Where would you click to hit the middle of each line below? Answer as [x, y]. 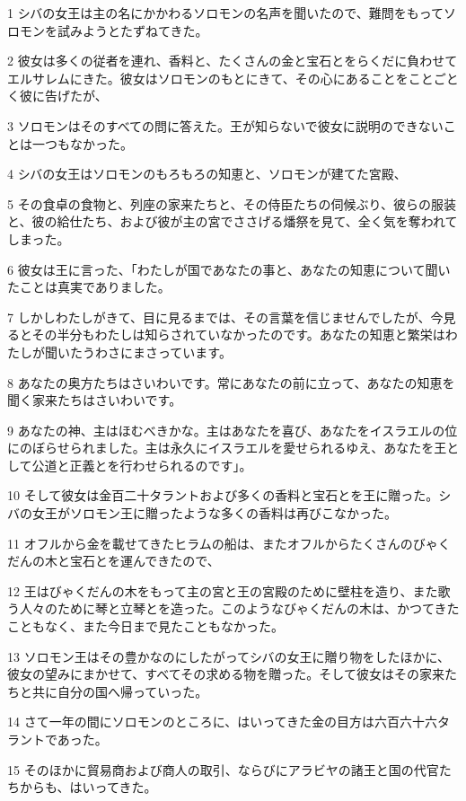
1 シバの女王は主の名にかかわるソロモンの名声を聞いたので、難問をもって [225, 13]
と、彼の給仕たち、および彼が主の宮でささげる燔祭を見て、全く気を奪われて [233, 221]
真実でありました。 [114, 287]
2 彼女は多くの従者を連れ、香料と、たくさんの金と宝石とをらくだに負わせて [233, 61]
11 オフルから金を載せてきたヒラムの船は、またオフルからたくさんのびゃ [223, 543]
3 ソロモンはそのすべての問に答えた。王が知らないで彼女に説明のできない [225, 125]
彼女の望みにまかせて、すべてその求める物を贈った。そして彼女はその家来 [226, 674]
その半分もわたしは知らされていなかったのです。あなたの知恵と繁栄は [238, 334]
